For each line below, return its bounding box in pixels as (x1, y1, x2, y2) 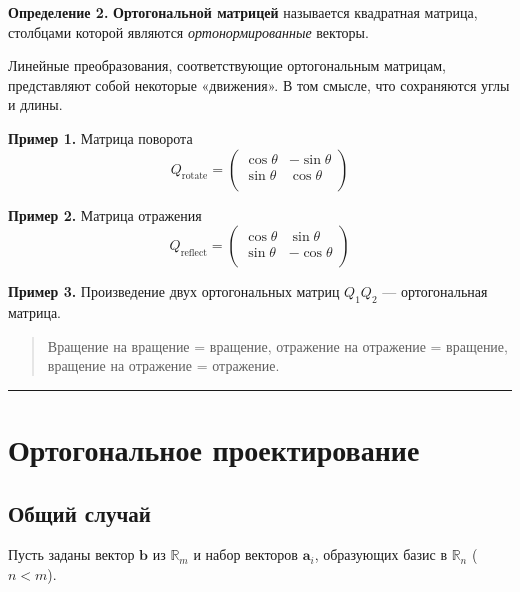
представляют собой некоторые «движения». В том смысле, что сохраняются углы (8, 74, 510, 95)
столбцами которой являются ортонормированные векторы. (8, 21, 369, 42)
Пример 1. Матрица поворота (8, 127, 193, 148)
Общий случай (8, 497, 151, 528)
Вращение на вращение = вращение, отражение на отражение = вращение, (47, 335, 508, 356)
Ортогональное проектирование (8, 428, 420, 469)
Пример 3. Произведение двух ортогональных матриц (8, 281, 340, 302)
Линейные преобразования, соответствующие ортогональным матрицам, (8, 55, 446, 76)
